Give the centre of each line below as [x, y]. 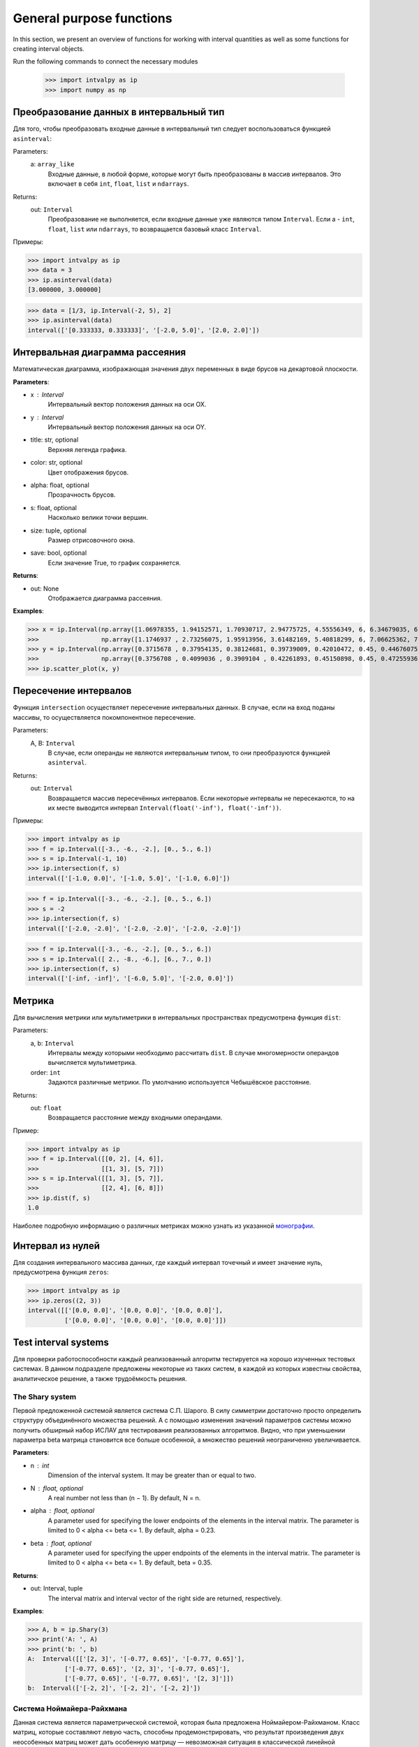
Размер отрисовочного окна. [91, 540]
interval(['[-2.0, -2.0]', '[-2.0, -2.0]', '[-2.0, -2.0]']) [134, 928]
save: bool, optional [59, 553]
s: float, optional [53, 507]
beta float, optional [61, 1543]
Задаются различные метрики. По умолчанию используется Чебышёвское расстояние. [179, 1082]
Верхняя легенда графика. [87, 449]
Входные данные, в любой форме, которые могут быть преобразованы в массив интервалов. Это [194, 174]
